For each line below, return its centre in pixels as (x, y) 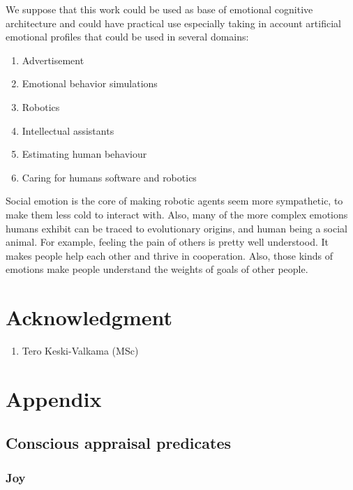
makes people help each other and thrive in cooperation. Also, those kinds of (170, 255)
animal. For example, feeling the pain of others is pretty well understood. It (167, 242)
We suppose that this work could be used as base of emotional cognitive (159, 9)
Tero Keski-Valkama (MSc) (80, 351)
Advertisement (53, 60)
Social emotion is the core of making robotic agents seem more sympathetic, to (174, 201)
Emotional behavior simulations (90, 83)
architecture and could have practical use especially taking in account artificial (173, 23)
